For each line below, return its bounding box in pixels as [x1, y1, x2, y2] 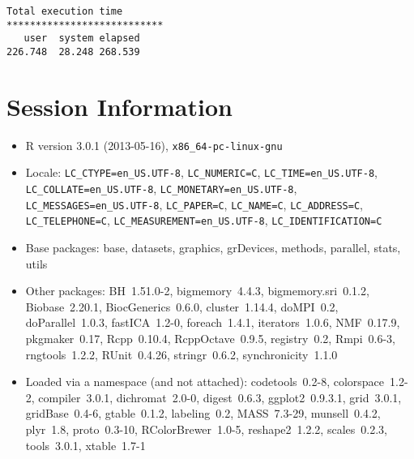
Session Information [6, 89, 233, 122]
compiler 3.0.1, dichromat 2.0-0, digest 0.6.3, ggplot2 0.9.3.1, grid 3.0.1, [38, 388, 402, 405]
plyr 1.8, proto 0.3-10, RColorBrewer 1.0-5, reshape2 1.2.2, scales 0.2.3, [25, 420, 387, 437]
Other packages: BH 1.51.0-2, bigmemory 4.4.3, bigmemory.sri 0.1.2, [25, 282, 369, 299]
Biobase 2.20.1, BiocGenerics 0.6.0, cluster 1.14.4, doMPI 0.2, [25, 298, 339, 315]
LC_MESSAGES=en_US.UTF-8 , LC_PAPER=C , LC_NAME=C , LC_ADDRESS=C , [25, 195, 363, 212]
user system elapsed [23, 32, 140, 45]
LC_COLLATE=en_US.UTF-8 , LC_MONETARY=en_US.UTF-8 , [25, 180, 297, 197]
